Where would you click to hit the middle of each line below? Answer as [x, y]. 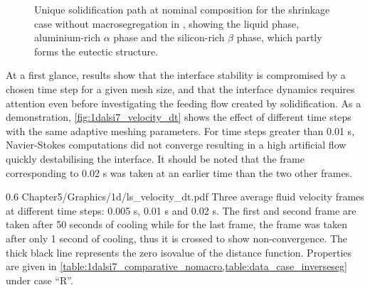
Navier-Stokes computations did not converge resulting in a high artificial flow [176, 145]
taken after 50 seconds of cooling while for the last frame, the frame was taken [176, 224]
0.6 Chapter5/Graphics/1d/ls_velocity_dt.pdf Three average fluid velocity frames [185, 197]
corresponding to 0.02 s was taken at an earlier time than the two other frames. [179, 172]
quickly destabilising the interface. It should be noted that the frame [155, 158]
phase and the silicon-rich [169, 37]
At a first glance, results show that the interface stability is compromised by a [176, 75]
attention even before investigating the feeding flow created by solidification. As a [184, 103]
